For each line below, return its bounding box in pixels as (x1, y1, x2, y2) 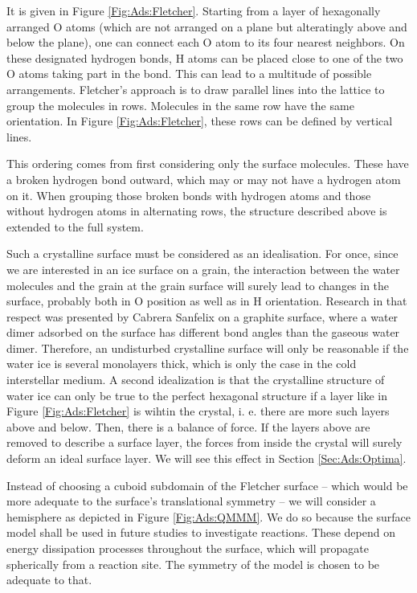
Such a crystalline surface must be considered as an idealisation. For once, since (6, 245, 399, 262)
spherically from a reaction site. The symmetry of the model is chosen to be (6, 555, 380, 572)
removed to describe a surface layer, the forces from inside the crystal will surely (6, 434, 403, 451)
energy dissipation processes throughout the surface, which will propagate (6, 540, 370, 556)
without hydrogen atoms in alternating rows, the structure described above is (6, 202, 387, 219)
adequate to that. (6, 571, 92, 588)
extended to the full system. (6, 218, 144, 235)
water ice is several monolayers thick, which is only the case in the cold (6, 355, 357, 372)
